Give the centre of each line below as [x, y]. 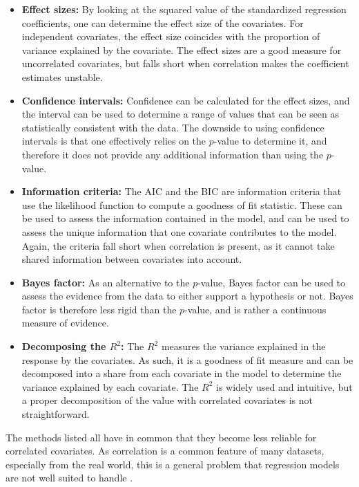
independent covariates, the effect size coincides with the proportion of [171, 36]
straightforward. [56, 414]
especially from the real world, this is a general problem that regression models [173, 464]
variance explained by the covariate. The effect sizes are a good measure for [182, 49]
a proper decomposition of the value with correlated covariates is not [167, 400]
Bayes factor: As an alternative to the [106, 282]
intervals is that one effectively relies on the [114, 141]
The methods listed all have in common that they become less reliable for [161, 437]
